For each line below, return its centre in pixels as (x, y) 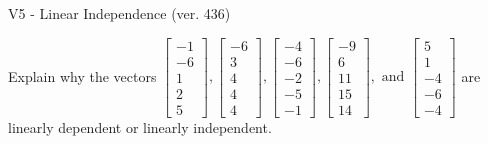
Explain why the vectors (82, 75)
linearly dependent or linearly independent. (140, 126)
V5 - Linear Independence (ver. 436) (119, 13)
